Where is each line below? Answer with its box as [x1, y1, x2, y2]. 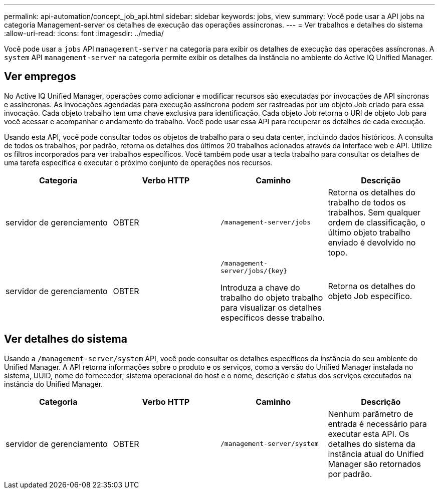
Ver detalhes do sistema [4, 333, 127, 346]
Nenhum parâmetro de [328, 408, 413, 419]
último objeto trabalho [328, 227, 411, 237]
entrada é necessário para [328, 418, 427, 429]
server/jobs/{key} [221, 267, 288, 275]
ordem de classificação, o [328, 217, 425, 227]
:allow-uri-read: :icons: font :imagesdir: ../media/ [4, 29, 164, 38]
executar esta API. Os [328, 428, 409, 439]
